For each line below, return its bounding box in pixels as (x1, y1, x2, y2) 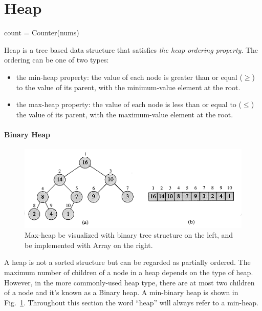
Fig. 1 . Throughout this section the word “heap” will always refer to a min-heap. (4, 297, 258, 307)
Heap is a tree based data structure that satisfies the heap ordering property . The (4, 44, 258, 55)
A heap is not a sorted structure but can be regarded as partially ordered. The (4, 257, 251, 267)
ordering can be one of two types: (4, 54, 109, 65)
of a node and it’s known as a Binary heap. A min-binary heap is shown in (4, 287, 238, 298)
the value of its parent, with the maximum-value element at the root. (16, 109, 233, 119)
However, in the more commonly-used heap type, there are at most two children (4, 277, 255, 287)
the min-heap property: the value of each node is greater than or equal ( (16, 71, 243, 82)
